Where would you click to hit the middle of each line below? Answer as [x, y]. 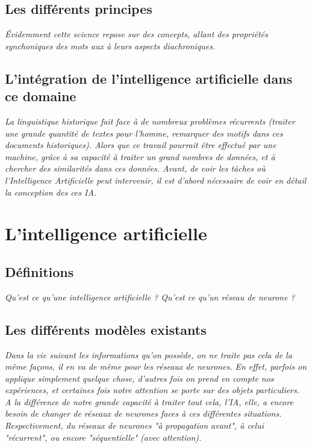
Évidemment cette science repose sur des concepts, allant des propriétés [136, 34]
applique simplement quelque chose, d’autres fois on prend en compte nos [139, 378]
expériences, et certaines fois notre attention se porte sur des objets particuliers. [152, 390]
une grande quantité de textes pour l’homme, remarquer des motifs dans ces [144, 133]
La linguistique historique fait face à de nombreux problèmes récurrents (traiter [150, 121]
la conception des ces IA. [51, 192]
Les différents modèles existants [106, 329]
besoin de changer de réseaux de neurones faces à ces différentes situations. [143, 413]
